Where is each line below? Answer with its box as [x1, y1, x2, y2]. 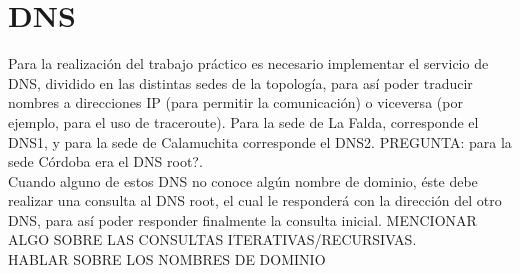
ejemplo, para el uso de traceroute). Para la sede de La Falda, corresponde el [8, 111, 479, 132]
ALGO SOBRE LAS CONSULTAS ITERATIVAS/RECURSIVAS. [8, 229, 417, 250]
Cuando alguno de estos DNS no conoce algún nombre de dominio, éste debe [8, 170, 478, 191]
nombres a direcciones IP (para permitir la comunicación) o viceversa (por [8, 92, 463, 113]
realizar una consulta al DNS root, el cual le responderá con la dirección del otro [8, 190, 502, 211]
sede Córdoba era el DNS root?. [8, 151, 203, 172]
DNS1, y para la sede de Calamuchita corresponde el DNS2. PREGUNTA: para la [8, 131, 512, 152]
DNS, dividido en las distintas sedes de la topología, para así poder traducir [8, 72, 473, 93]
